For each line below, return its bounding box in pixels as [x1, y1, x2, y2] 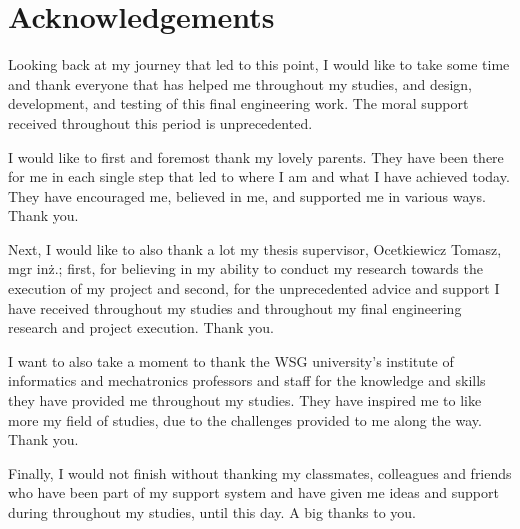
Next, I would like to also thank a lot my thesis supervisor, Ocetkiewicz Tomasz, [8, 238, 502, 259]
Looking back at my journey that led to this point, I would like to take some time [8, 54, 510, 75]
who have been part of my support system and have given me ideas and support [8, 482, 499, 503]
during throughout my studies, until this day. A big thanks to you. [8, 502, 417, 522]
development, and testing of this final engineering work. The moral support [8, 93, 469, 114]
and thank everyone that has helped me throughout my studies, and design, [8, 73, 472, 94]
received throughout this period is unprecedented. [8, 112, 313, 133]
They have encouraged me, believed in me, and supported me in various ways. [8, 185, 486, 206]
